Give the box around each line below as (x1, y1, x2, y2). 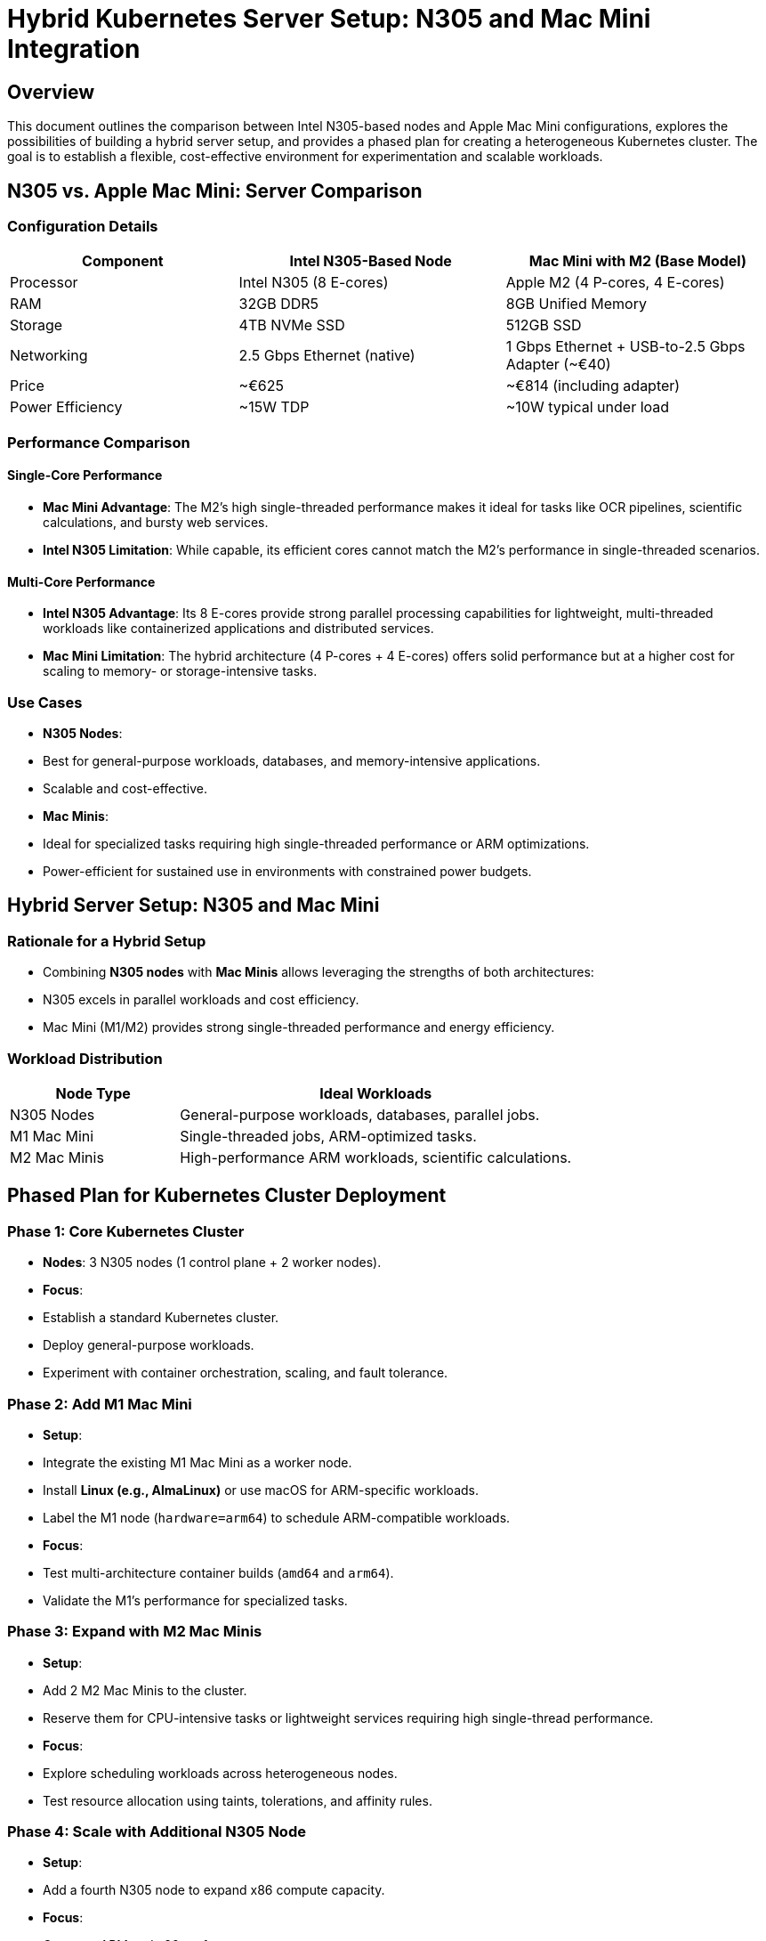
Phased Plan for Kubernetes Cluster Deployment (7, 1184, 447, 1207)
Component (82, 252, 164, 271)
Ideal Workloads (319, 1084, 432, 1102)
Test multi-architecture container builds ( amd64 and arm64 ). (43, 1564, 394, 1580)
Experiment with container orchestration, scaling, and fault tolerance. (43, 1365, 448, 1381)
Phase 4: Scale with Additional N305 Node (7, 1823, 306, 1841)
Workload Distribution (7, 1049, 163, 1068)
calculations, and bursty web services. (43, 514, 269, 530)
